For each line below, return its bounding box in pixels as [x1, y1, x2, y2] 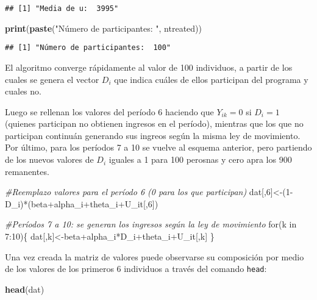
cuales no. [5, 85, 41, 98]
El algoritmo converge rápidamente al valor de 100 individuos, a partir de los [5, 60, 293, 73]
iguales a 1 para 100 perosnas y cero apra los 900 [109, 153, 292, 166]
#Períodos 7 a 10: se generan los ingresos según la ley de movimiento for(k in [5, 218, 297, 230]
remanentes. [5, 165, 49, 177]
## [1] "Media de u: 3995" [5, 4, 119, 13]
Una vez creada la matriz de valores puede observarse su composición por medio [5, 250, 304, 263]
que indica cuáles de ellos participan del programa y [114, 73, 308, 85]
